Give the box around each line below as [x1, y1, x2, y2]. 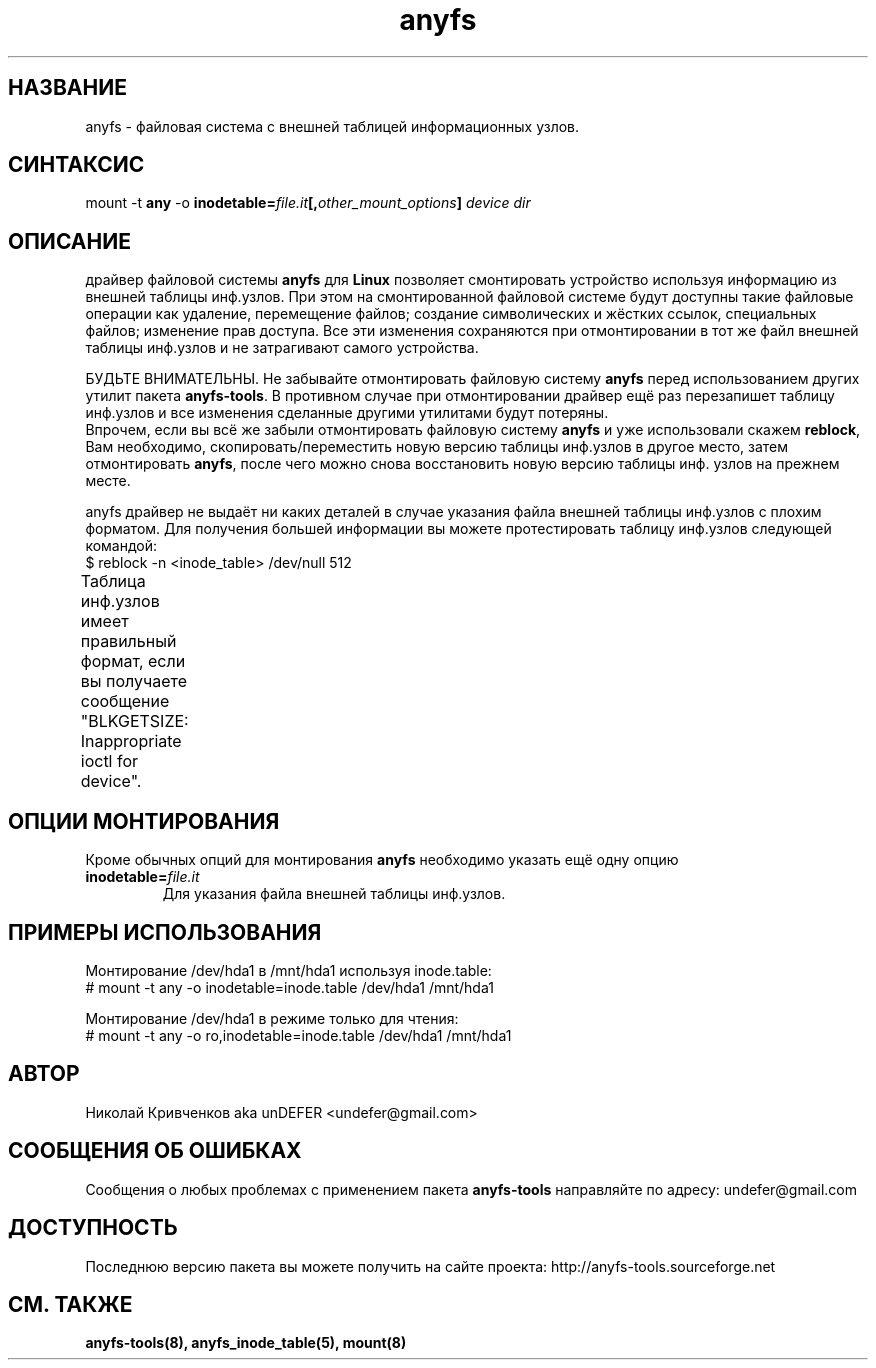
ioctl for [80, 751, 139, 772]
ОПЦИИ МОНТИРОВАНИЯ [8, 808, 280, 834]
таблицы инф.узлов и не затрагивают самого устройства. [85, 339, 479, 357]
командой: [85, 537, 158, 555]
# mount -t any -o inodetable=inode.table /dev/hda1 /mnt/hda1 [85, 978, 494, 996]
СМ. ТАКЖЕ [8, 1291, 133, 1317]
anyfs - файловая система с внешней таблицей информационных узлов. [85, 117, 580, 135]
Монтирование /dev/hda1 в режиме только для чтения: [85, 1009, 459, 1027]
